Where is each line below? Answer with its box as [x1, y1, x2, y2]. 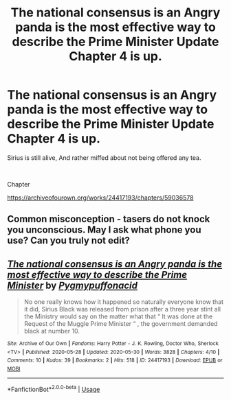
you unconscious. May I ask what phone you [7, 224, 201, 236]
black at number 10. [23, 327, 80, 336]
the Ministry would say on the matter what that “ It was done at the [23, 312, 213, 320]
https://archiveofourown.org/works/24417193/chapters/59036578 [7, 193, 194, 202]
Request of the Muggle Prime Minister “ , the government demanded [23, 320, 218, 328]
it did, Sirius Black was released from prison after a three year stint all [23, 305, 221, 314]
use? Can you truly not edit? [7, 235, 131, 246]
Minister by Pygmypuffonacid [7, 279, 137, 291]
